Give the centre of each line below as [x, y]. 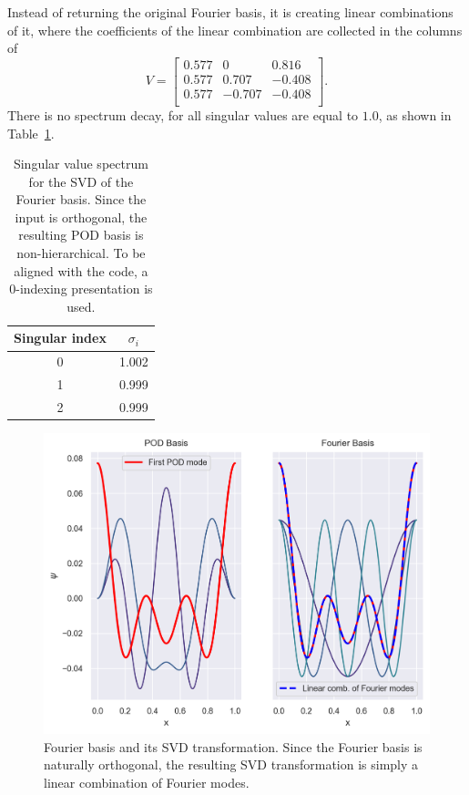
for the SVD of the [81, 181]
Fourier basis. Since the [81, 199]
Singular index [60, 338]
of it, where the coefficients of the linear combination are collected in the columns [235, 30]
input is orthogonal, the [81, 217]
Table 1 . [31, 133]
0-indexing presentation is [81, 289]
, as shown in [415, 114]
